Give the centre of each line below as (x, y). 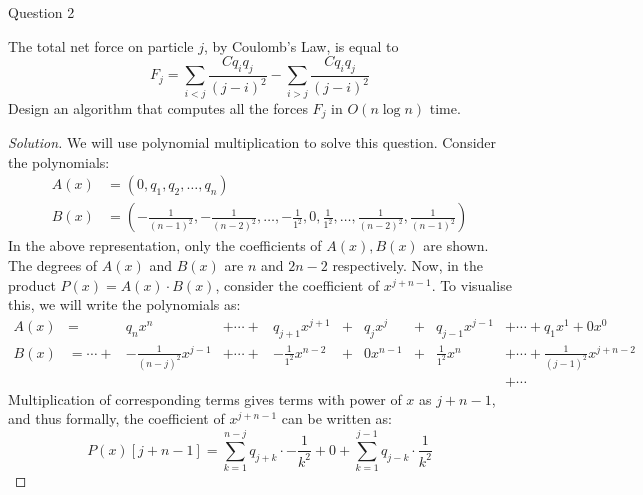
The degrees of (53, 265)
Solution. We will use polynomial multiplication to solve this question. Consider (252, 142)
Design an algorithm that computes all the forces (158, 107)
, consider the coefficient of (297, 284)
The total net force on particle (101, 45)
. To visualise (471, 284)
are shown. (456, 245)
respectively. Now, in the (407, 265)
